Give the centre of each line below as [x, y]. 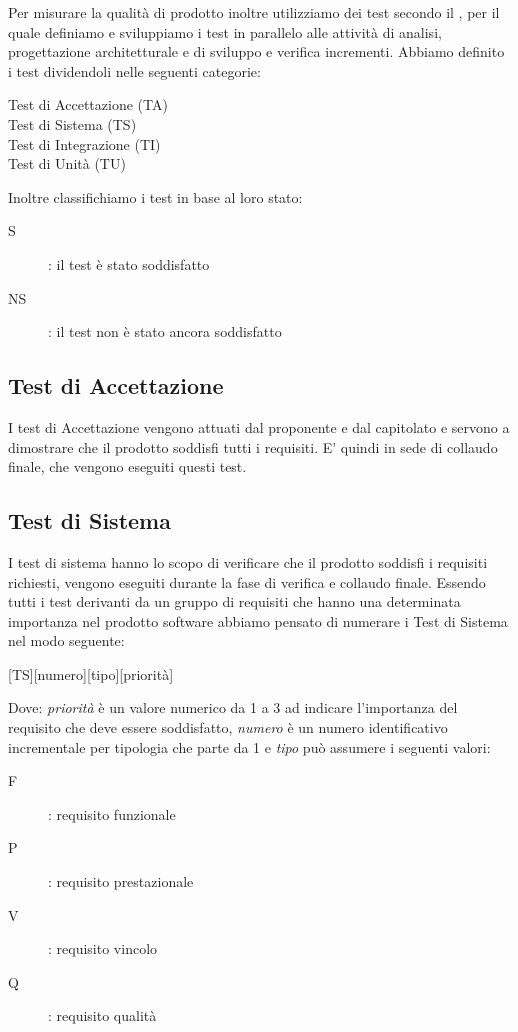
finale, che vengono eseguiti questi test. [127, 466]
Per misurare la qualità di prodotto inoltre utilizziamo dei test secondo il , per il [254, 12]
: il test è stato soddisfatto [129, 263]
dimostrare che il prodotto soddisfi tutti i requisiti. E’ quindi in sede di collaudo [253, 446]
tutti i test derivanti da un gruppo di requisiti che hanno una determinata [234, 601]
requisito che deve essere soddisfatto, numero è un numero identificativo [228, 727]
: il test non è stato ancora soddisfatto [165, 331]
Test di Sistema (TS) [72, 123]
